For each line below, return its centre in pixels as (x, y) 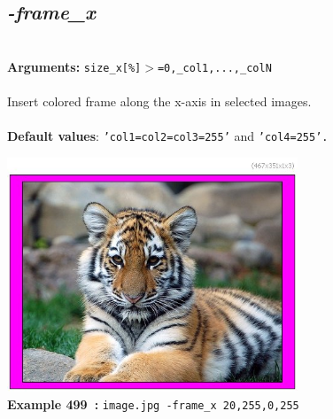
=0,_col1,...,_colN (214, 68)
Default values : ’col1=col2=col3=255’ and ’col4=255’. (168, 136)
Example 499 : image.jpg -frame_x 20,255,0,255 (153, 404)
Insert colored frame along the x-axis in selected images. (159, 101)
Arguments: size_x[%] (74, 66)
